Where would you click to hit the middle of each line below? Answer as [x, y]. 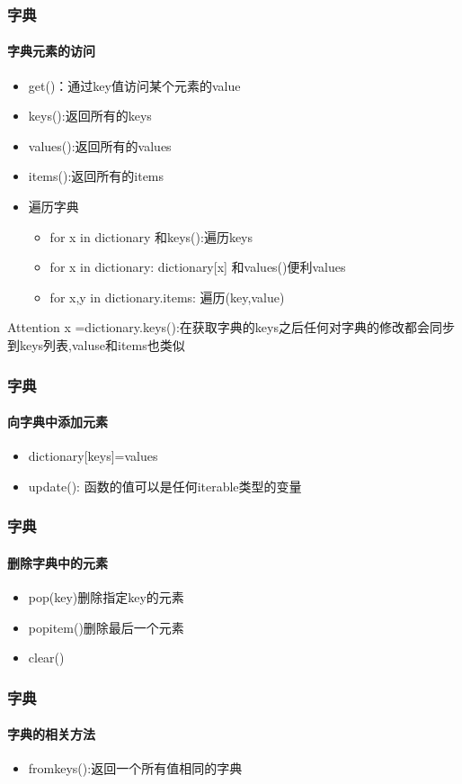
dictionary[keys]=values [93, 456]
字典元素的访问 [51, 51]
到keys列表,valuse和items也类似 [96, 344]
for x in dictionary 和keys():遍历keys [151, 236]
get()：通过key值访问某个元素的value [134, 85]
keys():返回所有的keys [90, 116]
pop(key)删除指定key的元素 [106, 597]
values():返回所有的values [100, 145]
